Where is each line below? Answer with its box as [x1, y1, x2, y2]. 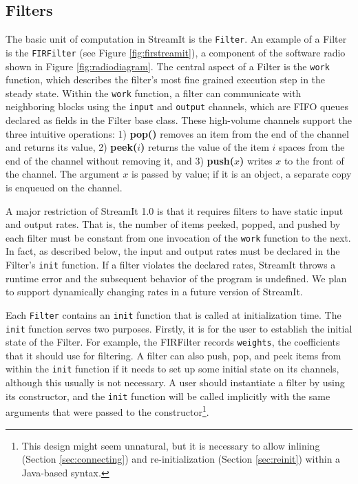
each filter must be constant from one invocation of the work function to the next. [6, 230, 351, 244]
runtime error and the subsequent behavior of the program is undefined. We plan [6, 271, 347, 285]
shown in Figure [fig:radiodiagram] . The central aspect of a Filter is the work [6, 59, 330, 73]
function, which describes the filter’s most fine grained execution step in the [6, 72, 326, 87]
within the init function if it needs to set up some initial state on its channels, [6, 361, 339, 376]
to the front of [284, 153, 344, 167]
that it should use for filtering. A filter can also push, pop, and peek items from [6, 348, 341, 362]
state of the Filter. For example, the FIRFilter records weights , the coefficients [6, 335, 340, 349]
